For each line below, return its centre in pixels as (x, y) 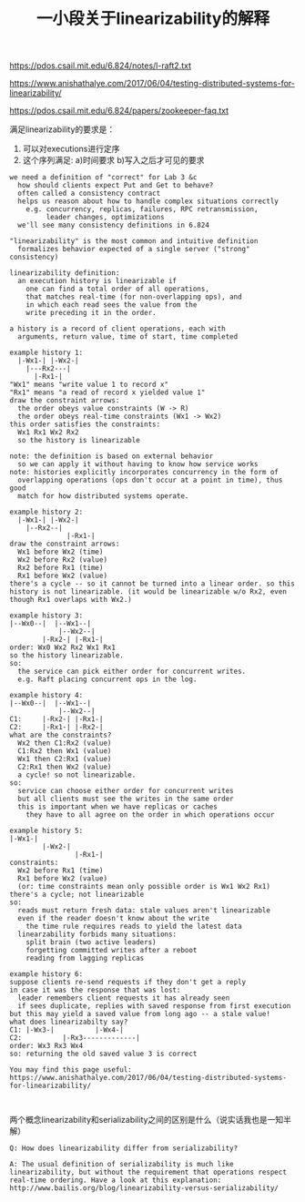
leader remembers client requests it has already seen (124, 998)
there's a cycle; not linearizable (77, 895)
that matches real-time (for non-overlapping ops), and (134, 297)
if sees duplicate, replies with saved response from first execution (154, 1006)
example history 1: (46, 353)
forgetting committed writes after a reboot (112, 951)
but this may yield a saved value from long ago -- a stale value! (140, 1014)
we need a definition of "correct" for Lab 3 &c (103, 178)
